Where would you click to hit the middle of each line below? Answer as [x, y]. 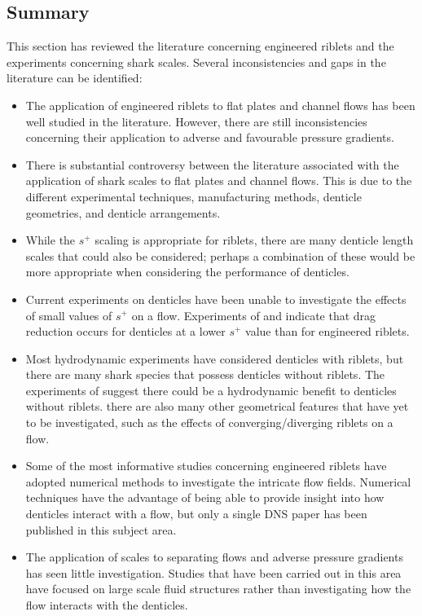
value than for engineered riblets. [327, 331]
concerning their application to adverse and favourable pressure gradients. [210, 137]
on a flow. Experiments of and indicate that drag [254, 315]
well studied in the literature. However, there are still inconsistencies [196, 121]
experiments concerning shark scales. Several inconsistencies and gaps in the [196, 62]
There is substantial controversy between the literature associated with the [212, 164]
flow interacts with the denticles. [107, 605]
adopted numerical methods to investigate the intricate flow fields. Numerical [218, 481]
